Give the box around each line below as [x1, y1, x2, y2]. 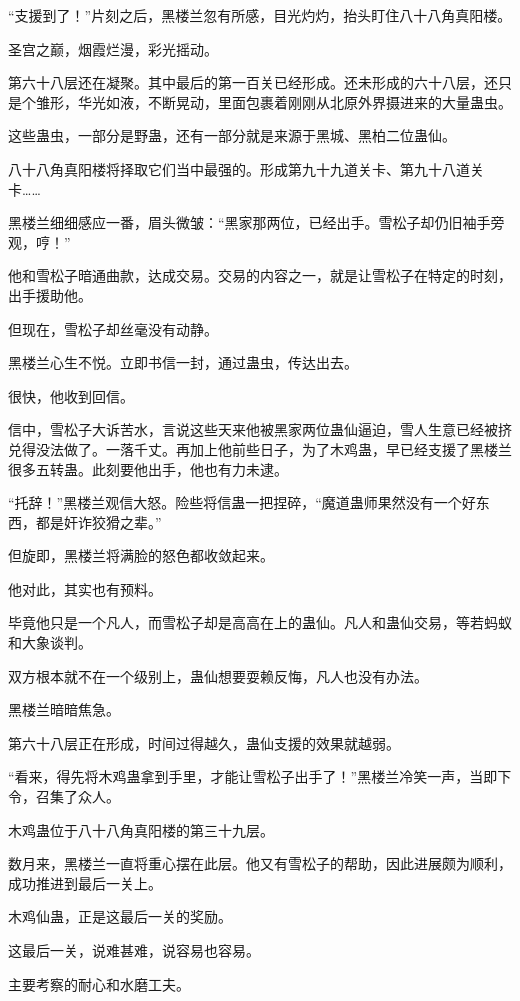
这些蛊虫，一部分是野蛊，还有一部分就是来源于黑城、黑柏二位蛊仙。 [8, 125, 456, 146]
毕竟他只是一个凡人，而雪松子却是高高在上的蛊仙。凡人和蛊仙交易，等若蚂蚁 [8, 612, 512, 633]
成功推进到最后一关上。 [8, 872, 162, 893]
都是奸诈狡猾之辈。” [35, 511, 162, 532]
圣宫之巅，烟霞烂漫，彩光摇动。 [8, 38, 218, 59]
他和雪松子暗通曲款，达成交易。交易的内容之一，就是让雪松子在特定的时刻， [8, 265, 512, 286]
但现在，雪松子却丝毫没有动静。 [8, 318, 218, 339]
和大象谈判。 [8, 632, 92, 653]
